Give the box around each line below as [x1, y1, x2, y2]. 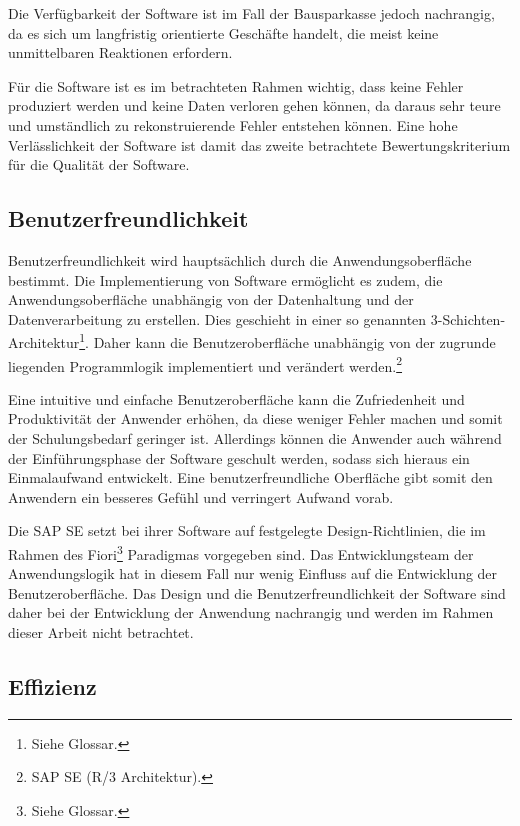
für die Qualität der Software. [8, 154, 190, 175]
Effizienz [8, 671, 97, 701]
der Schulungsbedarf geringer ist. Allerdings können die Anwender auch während [8, 428, 502, 449]
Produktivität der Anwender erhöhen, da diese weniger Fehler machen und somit [8, 408, 503, 429]
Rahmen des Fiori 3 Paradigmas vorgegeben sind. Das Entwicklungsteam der [8, 540, 474, 564]
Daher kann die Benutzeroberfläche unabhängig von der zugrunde [93, 331, 496, 352]
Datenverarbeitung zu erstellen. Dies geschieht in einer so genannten [8, 308, 427, 329]
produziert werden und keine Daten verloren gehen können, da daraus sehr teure [8, 95, 501, 116]
